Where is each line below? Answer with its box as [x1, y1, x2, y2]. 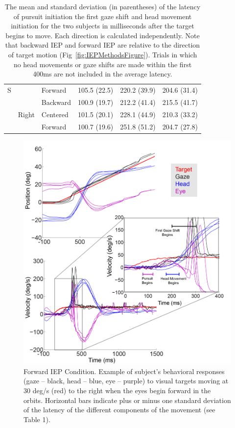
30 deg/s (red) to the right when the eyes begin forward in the [23, 385, 211, 395]
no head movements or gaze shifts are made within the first [13, 59, 192, 69]
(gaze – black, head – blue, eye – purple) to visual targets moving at [23, 376, 229, 386]
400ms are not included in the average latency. [33, 69, 172, 79]
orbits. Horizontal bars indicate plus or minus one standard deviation [23, 395, 231, 405]
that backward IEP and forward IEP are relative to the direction [5, 40, 200, 50]
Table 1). [23, 414, 50, 424]
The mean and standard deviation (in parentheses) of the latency [4, 1, 201, 11]
